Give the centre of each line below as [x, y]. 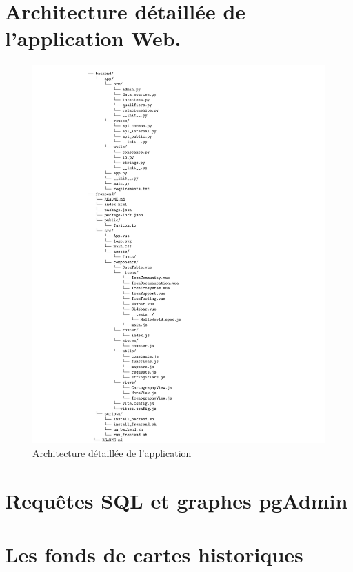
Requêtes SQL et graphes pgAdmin [176, 500]
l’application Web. [93, 38]
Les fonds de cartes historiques [154, 554]
